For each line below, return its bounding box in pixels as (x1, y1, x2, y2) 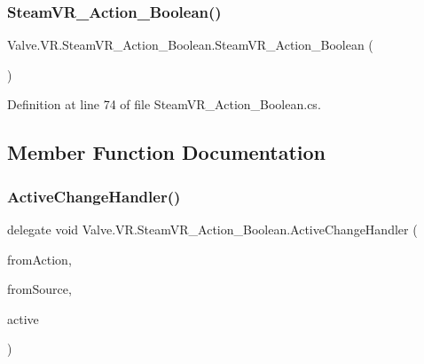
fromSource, (7, 280, 72, 298)
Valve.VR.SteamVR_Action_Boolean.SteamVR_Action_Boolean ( (7, 36, 373, 54)
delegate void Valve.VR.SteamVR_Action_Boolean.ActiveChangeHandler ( (7, 220, 418, 238)
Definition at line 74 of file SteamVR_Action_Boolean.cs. (7, 95, 321, 114)
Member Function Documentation (7, 138, 326, 166)
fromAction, (7, 249, 72, 268)
